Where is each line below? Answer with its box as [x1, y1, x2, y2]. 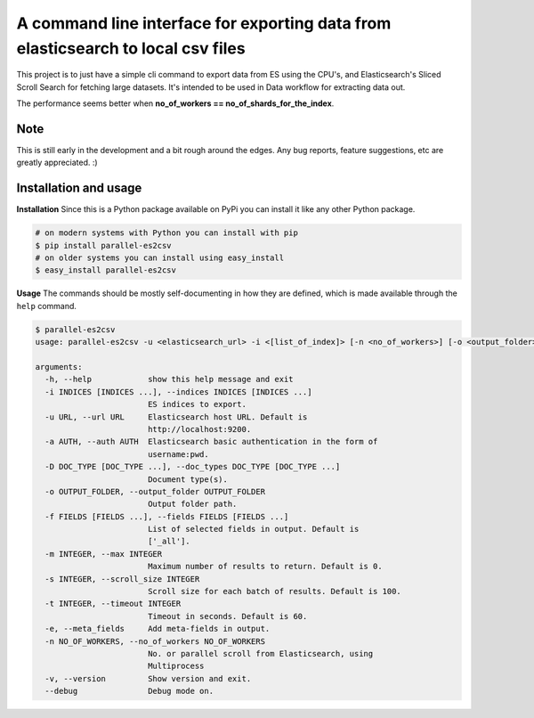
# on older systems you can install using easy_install [35, 253, 285, 263]
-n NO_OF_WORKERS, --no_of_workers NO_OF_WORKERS [44, 636, 266, 646]
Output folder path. [147, 499, 238, 510]
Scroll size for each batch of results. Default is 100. [147, 586, 402, 597]
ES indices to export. [147, 399, 247, 410]
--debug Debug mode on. [44, 686, 214, 697]
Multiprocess [147, 661, 205, 672]
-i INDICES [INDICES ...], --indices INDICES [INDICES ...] [44, 387, 312, 396]
